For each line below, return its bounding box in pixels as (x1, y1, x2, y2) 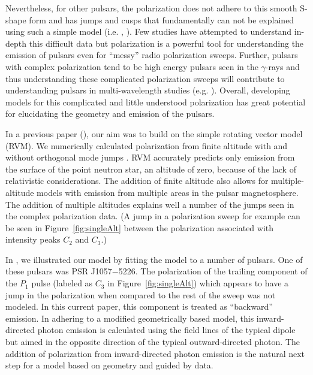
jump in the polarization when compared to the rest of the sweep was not (5, 288, 276, 301)
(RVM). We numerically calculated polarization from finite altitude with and (5, 139, 288, 152)
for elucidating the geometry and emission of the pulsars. (5, 107, 215, 120)
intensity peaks (5, 233, 61, 246)
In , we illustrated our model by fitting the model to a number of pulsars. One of (5, 253, 303, 265)
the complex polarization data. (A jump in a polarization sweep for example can (5, 210, 300, 222)
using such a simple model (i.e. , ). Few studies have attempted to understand (5, 25, 292, 38)
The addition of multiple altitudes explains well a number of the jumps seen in (5, 198, 294, 210)
